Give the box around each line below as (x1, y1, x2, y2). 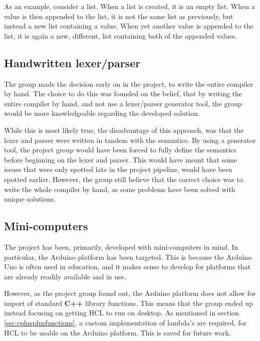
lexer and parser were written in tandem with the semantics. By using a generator (4, 134, 256, 145)
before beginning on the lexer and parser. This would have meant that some (4, 154, 237, 164)
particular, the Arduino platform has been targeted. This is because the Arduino (4, 251, 252, 262)
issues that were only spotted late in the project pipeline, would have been (4, 164, 232, 175)
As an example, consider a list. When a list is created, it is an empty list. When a (4, 1, 255, 11)
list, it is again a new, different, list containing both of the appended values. (4, 30, 237, 41)
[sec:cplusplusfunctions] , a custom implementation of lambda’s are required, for (4, 317, 247, 328)
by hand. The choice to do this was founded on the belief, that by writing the (4, 88, 242, 99)
